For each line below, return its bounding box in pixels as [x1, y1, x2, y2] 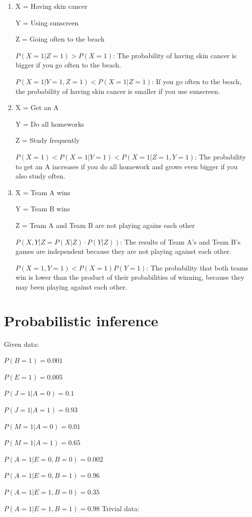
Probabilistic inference [4, 310, 159, 330]
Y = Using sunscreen [15, 17, 79, 27]
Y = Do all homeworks [15, 118, 85, 129]
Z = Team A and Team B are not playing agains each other [15, 220, 195, 230]
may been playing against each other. [15, 281, 127, 292]
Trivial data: [102, 503, 139, 513]
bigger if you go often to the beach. [15, 60, 121, 70]
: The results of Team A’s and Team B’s [120, 236, 241, 247]
